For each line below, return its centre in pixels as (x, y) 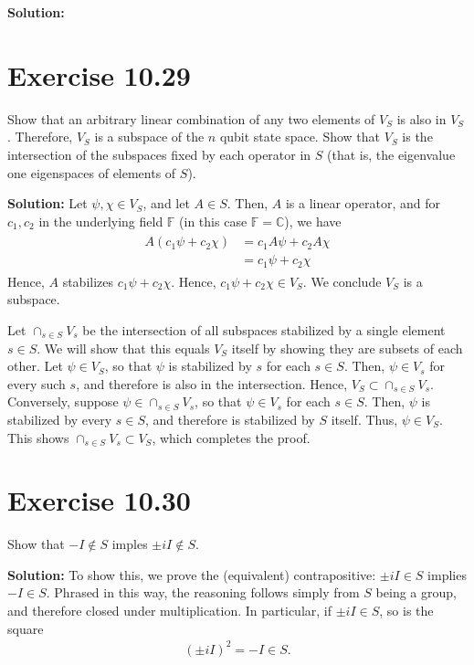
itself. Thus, (364, 419)
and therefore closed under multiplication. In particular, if (169, 611)
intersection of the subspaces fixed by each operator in (159, 154)
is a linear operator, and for (363, 203)
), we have (313, 221)
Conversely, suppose (63, 401)
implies (447, 574)
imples (130, 544)
